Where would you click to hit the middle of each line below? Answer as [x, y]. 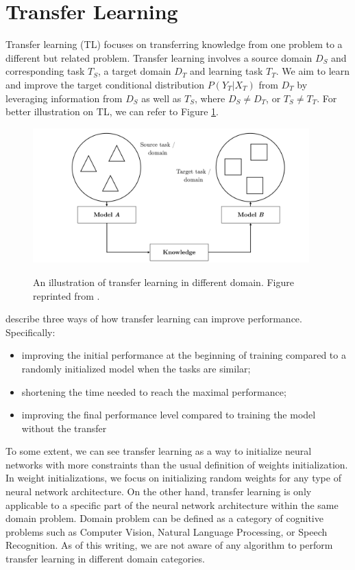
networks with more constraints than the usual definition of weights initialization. [177, 464]
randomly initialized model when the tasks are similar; [136, 368]
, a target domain [135, 71]
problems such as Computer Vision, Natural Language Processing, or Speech [167, 531]
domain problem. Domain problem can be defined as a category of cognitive [164, 518]
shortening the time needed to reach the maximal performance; [154, 391]
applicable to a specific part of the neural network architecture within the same [172, 504]
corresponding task [45, 71]
